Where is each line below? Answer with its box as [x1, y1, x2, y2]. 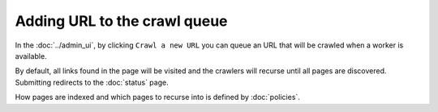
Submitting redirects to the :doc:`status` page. [15, 77, 170, 87]
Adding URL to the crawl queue [15, 12, 228, 30]
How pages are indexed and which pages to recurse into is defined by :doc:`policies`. [15, 93, 300, 102]
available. [15, 51, 48, 60]
